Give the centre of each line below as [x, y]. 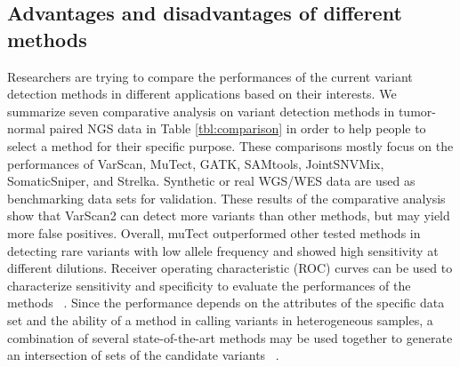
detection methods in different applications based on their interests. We [202, 94]
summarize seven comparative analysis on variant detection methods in [201, 111]
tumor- [417, 111]
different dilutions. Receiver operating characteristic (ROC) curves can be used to [230, 268]
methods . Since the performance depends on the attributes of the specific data [226, 303]
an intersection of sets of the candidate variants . [143, 355]
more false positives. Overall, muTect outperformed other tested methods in [214, 232]
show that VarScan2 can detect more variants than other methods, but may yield [229, 215]
